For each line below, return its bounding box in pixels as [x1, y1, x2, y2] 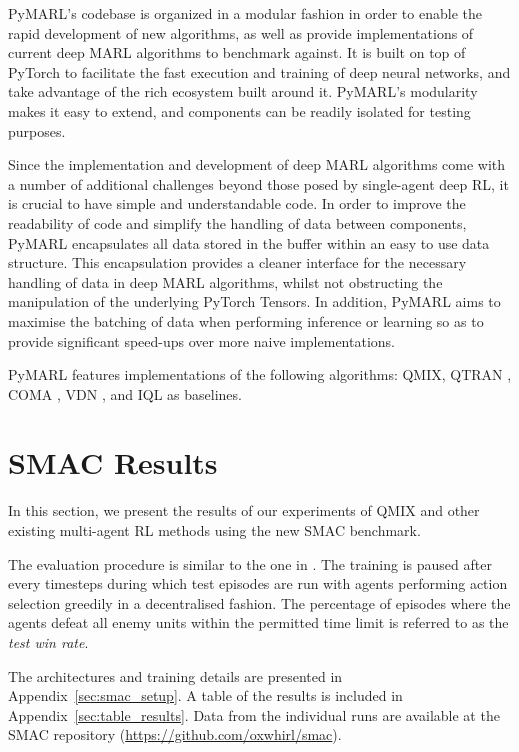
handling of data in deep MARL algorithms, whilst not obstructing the [8, 271, 443, 292]
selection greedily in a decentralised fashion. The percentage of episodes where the [8, 592, 511, 613]
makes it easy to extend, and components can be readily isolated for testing [8, 100, 471, 121]
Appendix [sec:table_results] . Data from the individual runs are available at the [8, 704, 500, 725]
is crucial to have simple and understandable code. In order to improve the [8, 193, 466, 214]
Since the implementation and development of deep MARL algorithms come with [8, 154, 506, 175]
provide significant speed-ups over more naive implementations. [8, 330, 395, 351]
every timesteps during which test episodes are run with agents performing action [8, 573, 508, 594]
